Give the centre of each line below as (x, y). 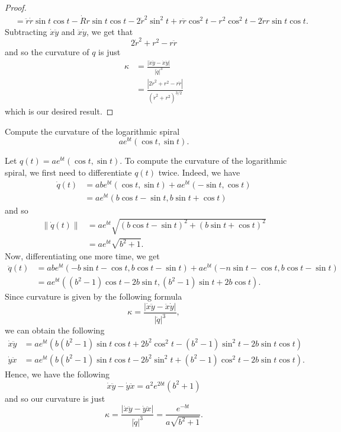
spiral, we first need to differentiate (68, 172)
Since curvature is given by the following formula (94, 296)
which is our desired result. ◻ (59, 111)
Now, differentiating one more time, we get (82, 255)
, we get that (110, 31)
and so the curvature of (47, 52)
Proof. (16, 7)
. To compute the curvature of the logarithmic (203, 161)
